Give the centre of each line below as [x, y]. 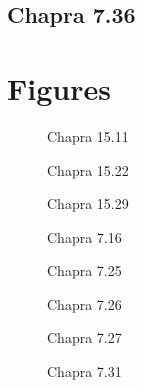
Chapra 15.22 [88, 169]
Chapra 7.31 [84, 371]
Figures [59, 87]
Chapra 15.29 [88, 203]
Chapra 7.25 [84, 270]
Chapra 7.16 [84, 236]
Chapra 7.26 [84, 303]
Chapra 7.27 [84, 337]
